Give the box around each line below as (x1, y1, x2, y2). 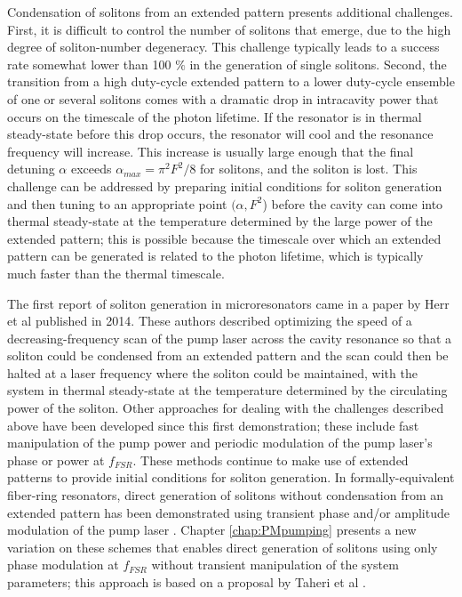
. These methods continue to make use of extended (132, 450, 409, 469)
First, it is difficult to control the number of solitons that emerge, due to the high (7, 20, 451, 38)
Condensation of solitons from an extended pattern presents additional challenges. (7, 3, 453, 20)
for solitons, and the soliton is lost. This (200, 159, 418, 178)
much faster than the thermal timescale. (7, 263, 225, 282)
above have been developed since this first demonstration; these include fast (7, 415, 419, 434)
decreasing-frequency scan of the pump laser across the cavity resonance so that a (7, 328, 452, 347)
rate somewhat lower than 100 (7, 54, 171, 73)
